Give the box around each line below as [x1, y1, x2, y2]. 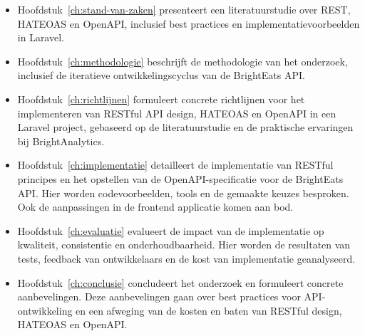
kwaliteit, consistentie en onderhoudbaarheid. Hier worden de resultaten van [17, 237, 351, 252]
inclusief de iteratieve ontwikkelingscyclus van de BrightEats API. [17, 68, 305, 83]
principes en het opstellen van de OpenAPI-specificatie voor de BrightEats [17, 171, 344, 186]
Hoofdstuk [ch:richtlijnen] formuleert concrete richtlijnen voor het [17, 91, 305, 106]
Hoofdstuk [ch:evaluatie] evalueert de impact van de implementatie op [17, 223, 324, 238]
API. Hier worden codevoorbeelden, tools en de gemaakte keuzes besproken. [17, 185, 349, 200]
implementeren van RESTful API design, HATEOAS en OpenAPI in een [17, 105, 336, 120]
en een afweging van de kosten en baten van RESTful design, [76, 303, 342, 317]
